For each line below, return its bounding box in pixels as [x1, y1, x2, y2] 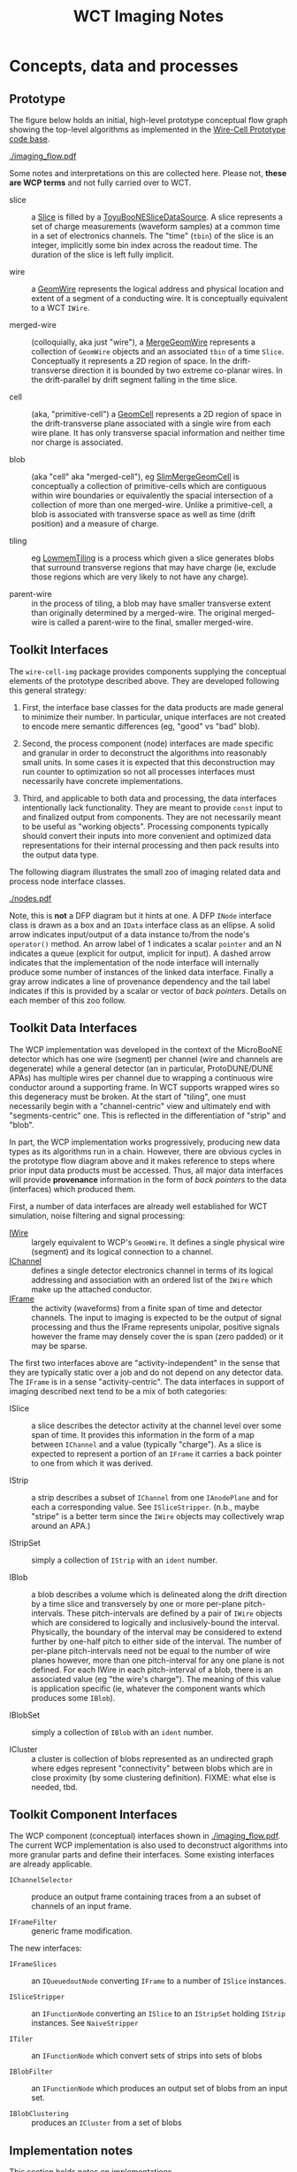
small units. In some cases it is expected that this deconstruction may [21, 756, 276, 767]
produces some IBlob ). [31, 1692, 116, 1703]
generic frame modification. [31, 1926, 133, 1936]
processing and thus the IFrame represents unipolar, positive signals [31, 1322, 280, 1332]
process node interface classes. [9, 875, 126, 887]
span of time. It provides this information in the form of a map [31, 1429, 255, 1440]
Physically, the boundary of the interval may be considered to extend [31, 1626, 283, 1637]
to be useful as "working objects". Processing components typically [21, 821, 270, 832]
